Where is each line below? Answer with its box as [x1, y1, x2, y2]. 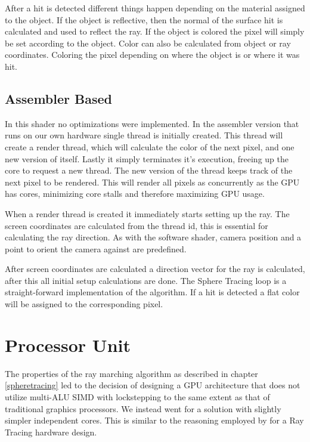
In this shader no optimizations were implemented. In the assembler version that [5, 117, 299, 129]
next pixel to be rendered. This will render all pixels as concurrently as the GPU [5, 175, 300, 188]
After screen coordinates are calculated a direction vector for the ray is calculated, [5, 262, 305, 275]
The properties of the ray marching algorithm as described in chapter [5, 367, 258, 379]
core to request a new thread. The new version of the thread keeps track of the [5, 164, 293, 177]
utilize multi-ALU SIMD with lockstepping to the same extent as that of [5, 390, 270, 403]
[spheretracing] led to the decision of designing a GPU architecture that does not [5, 379, 300, 391]
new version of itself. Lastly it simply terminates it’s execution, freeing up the [5, 152, 289, 165]
